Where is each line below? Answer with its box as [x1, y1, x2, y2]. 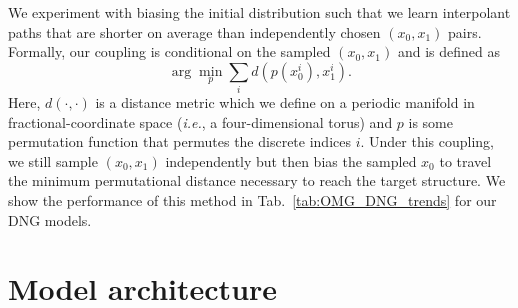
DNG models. [8, 209, 92, 230]
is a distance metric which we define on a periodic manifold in [95, 92, 475, 113]
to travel [439, 150, 492, 171]
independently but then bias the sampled [165, 150, 417, 171]
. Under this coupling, [360, 131, 495, 152]
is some [408, 111, 454, 132]
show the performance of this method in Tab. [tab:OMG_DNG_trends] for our [8, 190, 497, 211]
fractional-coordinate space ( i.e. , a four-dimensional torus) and [8, 111, 393, 132]
